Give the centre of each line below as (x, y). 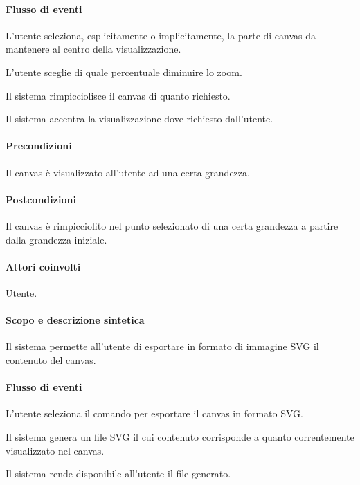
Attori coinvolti (43, 266)
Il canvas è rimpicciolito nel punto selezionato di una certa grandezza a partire (172, 225)
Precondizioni (39, 146)
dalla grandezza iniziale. (56, 239)
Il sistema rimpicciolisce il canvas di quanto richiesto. (118, 95)
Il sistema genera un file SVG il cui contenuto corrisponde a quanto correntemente (180, 436)
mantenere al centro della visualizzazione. (93, 49)
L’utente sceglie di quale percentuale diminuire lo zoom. (124, 72)
